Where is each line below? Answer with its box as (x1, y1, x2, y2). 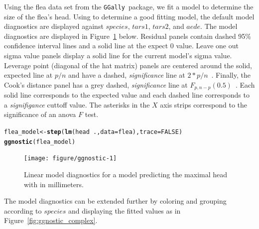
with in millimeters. (24, 179, 84, 189)
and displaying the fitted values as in (68, 205, 181, 216)
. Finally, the (211, 70, 251, 80)
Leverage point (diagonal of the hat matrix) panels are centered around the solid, (4, 60, 252, 70)
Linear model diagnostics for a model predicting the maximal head (24, 169, 228, 180)
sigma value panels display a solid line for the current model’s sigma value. (4, 50, 232, 61)
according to (4, 205, 42, 216)
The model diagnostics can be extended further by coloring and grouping (4, 196, 227, 206)
